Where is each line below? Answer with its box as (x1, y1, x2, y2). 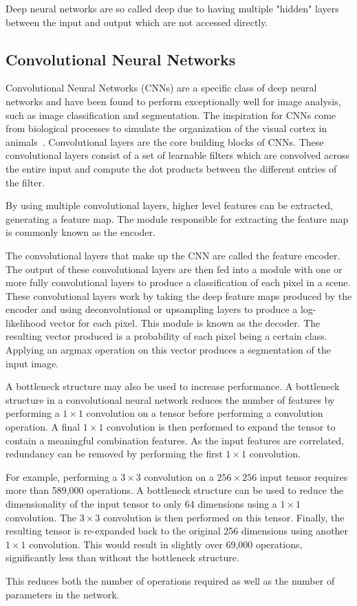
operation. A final (6, 420, 80, 434)
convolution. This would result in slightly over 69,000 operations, (29, 537, 303, 551)
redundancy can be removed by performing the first (6, 446, 223, 461)
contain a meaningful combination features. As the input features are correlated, (6, 433, 344, 447)
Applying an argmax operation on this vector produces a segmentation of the (6, 343, 331, 357)
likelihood (6, 315, 47, 329)
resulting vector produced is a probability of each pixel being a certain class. (6, 329, 327, 343)
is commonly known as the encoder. (6, 225, 155, 239)
